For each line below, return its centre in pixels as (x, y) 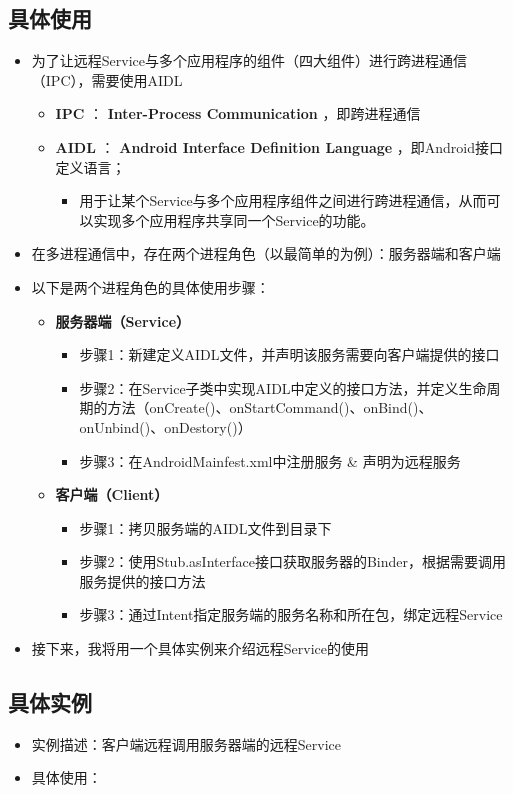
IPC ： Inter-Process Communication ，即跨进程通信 (238, 113)
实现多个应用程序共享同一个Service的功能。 (234, 219)
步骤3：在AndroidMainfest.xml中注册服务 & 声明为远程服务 (270, 460)
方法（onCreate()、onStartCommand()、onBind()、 (270, 407)
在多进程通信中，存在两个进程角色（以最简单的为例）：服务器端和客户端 (266, 253)
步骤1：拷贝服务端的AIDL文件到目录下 (205, 527)
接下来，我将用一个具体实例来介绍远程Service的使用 (200, 648)
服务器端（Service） (123, 320)
